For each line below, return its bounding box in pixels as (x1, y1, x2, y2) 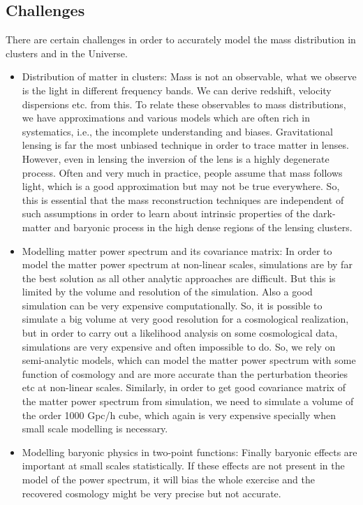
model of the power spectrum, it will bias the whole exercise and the (22, 472, 315, 487)
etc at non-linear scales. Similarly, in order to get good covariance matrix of (22, 380, 346, 395)
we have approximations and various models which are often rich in (22, 110, 311, 125)
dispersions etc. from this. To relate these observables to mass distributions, (22, 96, 346, 111)
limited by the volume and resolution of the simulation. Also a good (22, 284, 313, 299)
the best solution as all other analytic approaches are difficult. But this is (22, 270, 336, 285)
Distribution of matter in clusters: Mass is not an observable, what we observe (22, 69, 357, 84)
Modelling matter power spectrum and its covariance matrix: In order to (22, 243, 332, 258)
